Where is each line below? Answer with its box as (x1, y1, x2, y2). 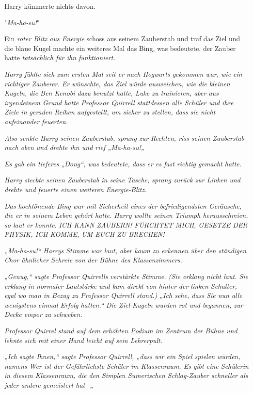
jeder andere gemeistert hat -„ (4, 380, 94, 390)
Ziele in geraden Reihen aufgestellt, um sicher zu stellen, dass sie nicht (4, 107, 216, 117)
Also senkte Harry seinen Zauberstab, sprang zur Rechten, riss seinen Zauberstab (4, 132, 244, 143)
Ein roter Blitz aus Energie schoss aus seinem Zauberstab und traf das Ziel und (4, 33, 240, 44)
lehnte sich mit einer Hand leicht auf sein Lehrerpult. (4, 335, 163, 345)
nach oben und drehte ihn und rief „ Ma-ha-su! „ (4, 142, 144, 152)
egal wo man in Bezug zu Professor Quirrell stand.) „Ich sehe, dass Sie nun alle (4, 290, 242, 300)
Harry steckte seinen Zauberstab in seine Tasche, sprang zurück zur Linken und (4, 175, 240, 185)
